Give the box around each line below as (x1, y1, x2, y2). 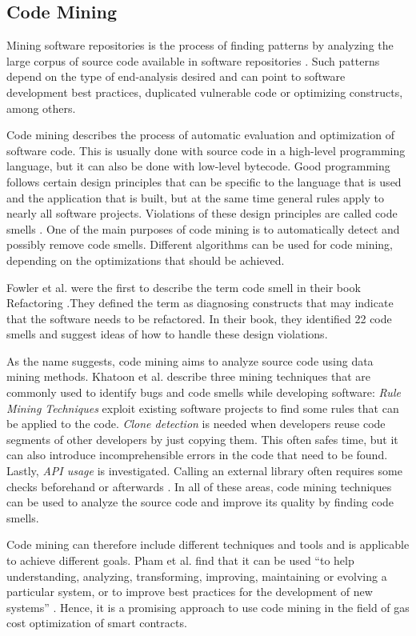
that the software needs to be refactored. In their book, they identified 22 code (6, 310, 392, 326)
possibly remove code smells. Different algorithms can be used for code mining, (6, 236, 393, 253)
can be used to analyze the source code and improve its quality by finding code (6, 494, 394, 510)
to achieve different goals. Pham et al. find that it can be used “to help (6, 552, 354, 569)
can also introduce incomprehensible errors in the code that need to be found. (6, 446, 388, 463)
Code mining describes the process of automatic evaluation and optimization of (6, 126, 394, 143)
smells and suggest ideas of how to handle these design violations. (6, 326, 328, 342)
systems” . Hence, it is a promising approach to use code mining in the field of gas (6, 598, 410, 615)
